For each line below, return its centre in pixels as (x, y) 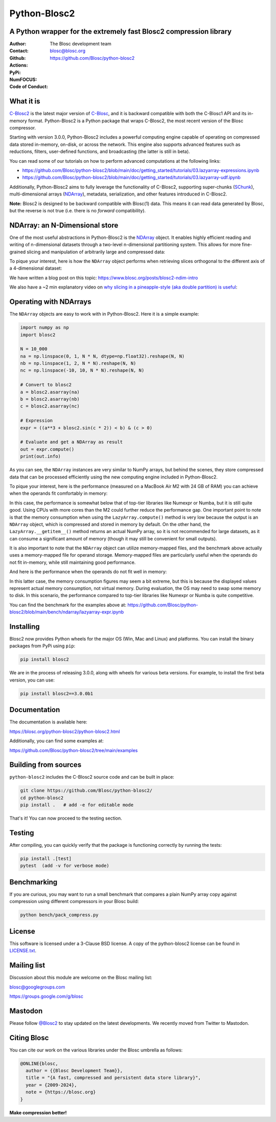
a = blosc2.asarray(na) (50, 392)
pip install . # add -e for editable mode (77, 805)
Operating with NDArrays (50, 302)
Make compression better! (38, 1112)
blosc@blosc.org (68, 51)
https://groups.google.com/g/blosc (47, 996)
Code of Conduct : (29, 86)
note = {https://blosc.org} (61, 1092)
